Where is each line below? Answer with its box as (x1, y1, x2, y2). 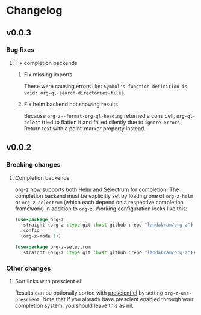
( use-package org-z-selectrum (14, 244, 91, 250)
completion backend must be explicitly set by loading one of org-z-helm (14, 192, 193, 199)
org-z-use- (164, 290, 192, 296)
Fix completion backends (14, 59, 78, 66)
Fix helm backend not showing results (23, 100, 119, 108)
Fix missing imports (23, 70, 73, 78)
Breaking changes (6, 161, 61, 169)
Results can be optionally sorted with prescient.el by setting (14, 289, 164, 296)
